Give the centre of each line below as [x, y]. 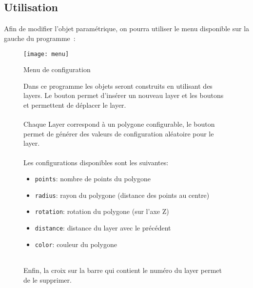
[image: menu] [46, 54]
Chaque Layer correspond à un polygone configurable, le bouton [119, 124]
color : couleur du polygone [76, 244]
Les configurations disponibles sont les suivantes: [96, 162]
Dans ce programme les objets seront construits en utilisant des [118, 86]
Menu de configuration [57, 69]
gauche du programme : [40, 38]
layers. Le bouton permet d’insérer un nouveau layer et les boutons [124, 95]
